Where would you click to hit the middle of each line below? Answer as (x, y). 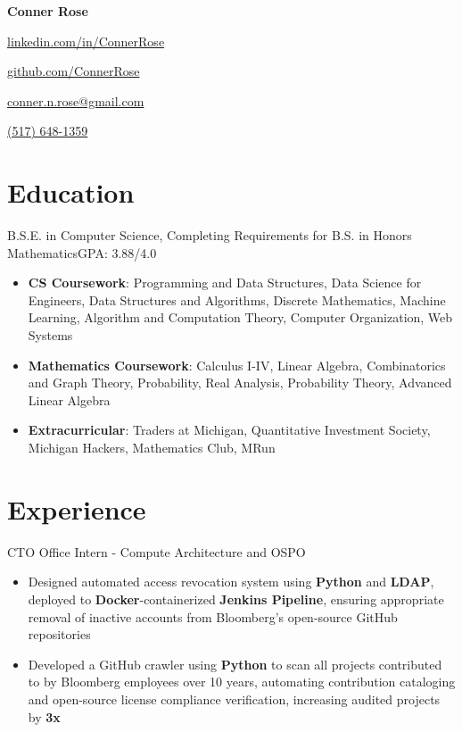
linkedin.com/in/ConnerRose (86, 41)
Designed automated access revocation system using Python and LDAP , (231, 582)
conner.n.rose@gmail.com (76, 100)
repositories (59, 634)
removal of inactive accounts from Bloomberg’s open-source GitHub (213, 616)
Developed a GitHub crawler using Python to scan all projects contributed (235, 664)
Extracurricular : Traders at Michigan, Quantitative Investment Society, (229, 430)
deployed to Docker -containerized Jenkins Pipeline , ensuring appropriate (236, 599)
